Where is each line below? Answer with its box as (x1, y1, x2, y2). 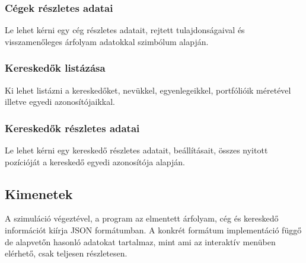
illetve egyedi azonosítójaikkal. (5, 95, 115, 108)
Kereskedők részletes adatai (5, 120, 140, 135)
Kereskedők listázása (5, 60, 106, 75)
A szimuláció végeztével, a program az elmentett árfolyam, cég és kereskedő (5, 212, 279, 224)
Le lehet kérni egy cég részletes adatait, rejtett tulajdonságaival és (5, 24, 245, 36)
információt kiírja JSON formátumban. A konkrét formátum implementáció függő (5, 224, 302, 236)
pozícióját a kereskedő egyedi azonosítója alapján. (5, 155, 185, 168)
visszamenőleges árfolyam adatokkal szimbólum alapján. (5, 35, 209, 47)
